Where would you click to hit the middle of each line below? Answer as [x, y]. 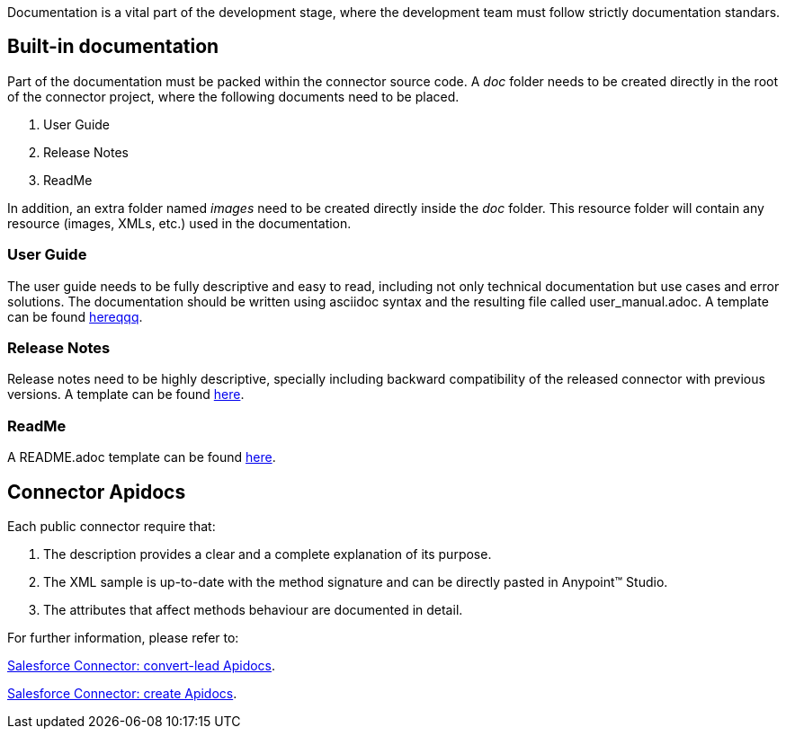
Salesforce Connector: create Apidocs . [122, 693]
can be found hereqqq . [75, 316]
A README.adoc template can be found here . [142, 457]
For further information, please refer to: [123, 637]
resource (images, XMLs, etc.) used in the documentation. [179, 223]
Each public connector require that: [112, 526]
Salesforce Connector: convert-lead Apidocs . [142, 665]
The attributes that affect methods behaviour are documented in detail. [253, 609]
